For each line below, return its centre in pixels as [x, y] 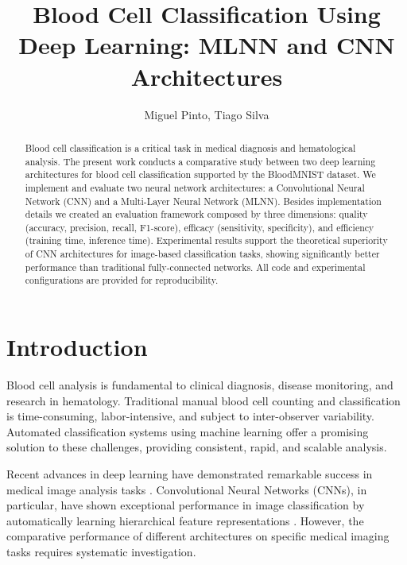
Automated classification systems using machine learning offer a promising [188, 431]
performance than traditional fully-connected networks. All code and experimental [195, 267]
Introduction [77, 347]
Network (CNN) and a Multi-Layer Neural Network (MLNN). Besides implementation [203, 201]
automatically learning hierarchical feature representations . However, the [185, 520]
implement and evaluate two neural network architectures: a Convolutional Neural [195, 187]
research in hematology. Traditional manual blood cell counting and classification [203, 400]
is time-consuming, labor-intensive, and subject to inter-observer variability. [190, 416]
